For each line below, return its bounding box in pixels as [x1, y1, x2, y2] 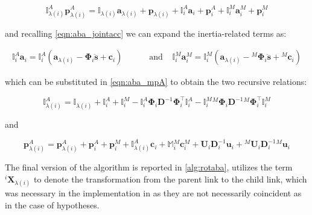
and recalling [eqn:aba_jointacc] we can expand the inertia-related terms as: [5, 26, 287, 39]
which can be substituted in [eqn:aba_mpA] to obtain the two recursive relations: [5, 75, 307, 88]
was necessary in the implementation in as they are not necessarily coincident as [5, 187, 302, 199]
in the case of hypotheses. [5, 198, 100, 211]
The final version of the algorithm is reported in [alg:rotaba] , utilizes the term [5, 161, 293, 173]
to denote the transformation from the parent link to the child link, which [34, 172, 307, 185]
